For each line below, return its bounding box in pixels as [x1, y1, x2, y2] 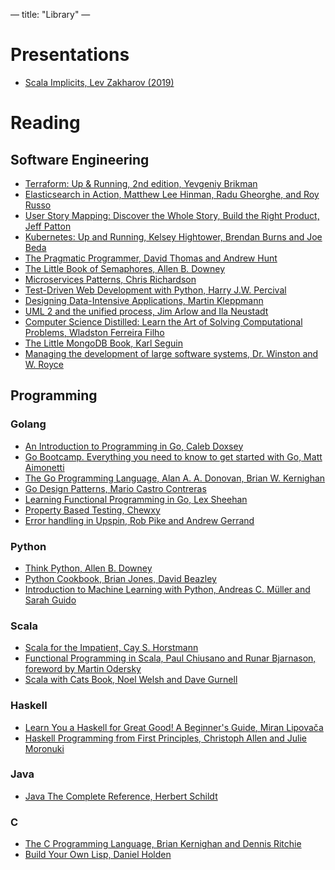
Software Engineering [10, 151, 150, 168]
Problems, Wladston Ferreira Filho [24, 326, 165, 338]
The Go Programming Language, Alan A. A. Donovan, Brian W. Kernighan [24, 472, 326, 484]
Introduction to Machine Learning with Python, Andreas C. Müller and [24, 583, 311, 595]
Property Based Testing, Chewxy [24, 504, 161, 516]
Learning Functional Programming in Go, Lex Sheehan [24, 493, 248, 505]
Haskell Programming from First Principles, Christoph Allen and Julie [24, 732, 308, 744]
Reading [10, 112, 81, 134]
